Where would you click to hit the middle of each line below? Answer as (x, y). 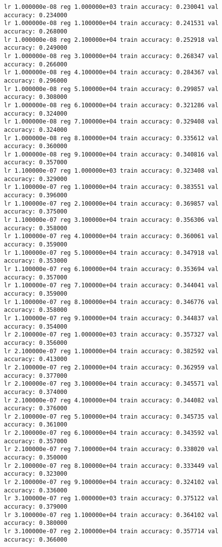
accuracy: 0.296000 (36, 80)
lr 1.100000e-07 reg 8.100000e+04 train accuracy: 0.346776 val (111, 302)
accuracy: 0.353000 (36, 261)
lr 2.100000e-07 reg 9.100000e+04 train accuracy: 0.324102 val (111, 482)
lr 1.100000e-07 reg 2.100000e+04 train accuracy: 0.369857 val (111, 203)
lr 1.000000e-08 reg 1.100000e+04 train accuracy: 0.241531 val (111, 23)
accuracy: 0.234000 (36, 15)
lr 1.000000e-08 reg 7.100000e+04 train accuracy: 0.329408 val (111, 122)
